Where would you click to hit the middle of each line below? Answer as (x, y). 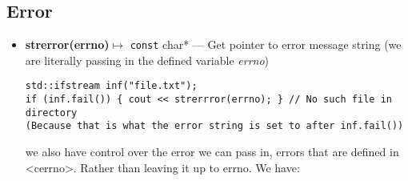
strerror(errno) (67, 44)
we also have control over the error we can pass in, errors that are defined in (212, 152)
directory (51, 113)
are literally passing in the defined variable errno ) (147, 60)
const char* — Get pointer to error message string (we (266, 44)
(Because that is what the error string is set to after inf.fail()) (214, 126)
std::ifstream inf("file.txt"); (111, 86)
